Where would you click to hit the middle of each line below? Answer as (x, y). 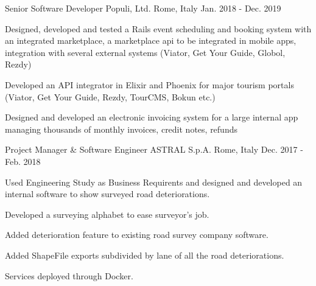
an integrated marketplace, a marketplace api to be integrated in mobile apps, (151, 40)
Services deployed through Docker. (69, 275)
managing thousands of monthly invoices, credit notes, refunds (121, 129)
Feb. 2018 (23, 161)
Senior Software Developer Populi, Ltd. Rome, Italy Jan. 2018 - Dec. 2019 (143, 8)
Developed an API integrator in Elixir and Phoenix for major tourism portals (149, 84)
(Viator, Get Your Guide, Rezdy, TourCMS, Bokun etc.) (110, 96)
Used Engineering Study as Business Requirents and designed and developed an (154, 182)
